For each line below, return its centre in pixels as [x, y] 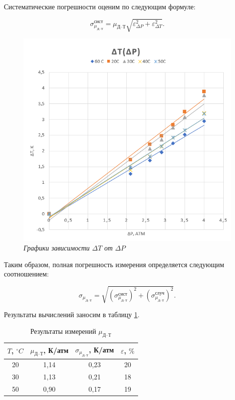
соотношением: [26, 274]
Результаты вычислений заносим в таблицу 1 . [72, 314]
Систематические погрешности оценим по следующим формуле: [100, 6]
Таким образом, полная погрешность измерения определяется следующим [114, 264]
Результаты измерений [63, 331]
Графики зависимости [57, 248]
